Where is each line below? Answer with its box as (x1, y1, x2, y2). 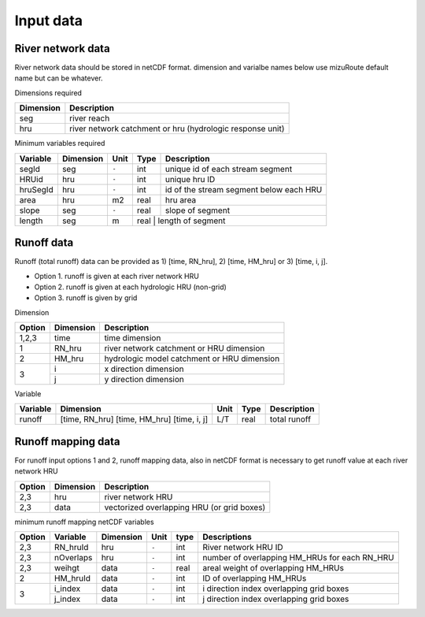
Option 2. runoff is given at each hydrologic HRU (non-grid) (34, 282, 227, 292)
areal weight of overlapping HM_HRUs (201, 563, 344, 574)
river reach (69, 113, 110, 124)
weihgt (54, 563, 80, 574)
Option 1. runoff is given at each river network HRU (34, 271, 200, 281)
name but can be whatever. (14, 73, 103, 83)
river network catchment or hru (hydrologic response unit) (69, 123, 285, 134)
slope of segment (164, 205, 231, 216)
